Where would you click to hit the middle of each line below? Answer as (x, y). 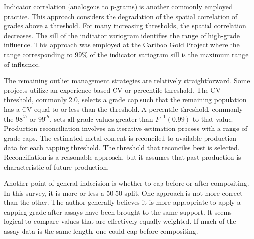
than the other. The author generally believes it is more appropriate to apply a (122, 202)
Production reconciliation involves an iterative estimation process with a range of (126, 128)
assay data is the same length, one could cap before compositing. (101, 231)
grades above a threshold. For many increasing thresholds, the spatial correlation (125, 26)
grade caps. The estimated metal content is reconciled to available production (120, 138)
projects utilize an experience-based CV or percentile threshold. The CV (112, 90)
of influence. (22, 64)
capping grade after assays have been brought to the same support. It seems (118, 211)
